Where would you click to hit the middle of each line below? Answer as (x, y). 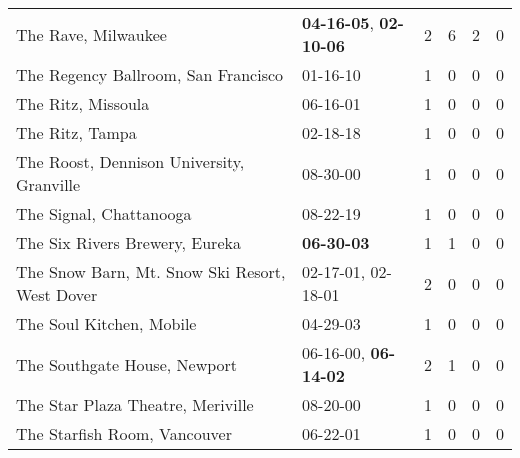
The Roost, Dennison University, (130, 161)
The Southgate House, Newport (127, 364)
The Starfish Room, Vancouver (124, 433)
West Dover (57, 294)
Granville (48, 184)
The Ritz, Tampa (76, 132)
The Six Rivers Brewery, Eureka (128, 242)
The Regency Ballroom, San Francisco (150, 74)
